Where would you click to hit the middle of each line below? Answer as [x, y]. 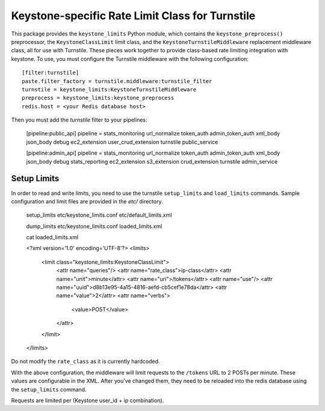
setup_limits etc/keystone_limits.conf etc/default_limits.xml [99, 215]
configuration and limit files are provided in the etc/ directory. [87, 201]
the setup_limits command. [49, 389]
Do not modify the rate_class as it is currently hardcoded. [85, 362]
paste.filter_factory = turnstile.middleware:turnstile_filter [117, 81]
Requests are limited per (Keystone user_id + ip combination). [88, 400]
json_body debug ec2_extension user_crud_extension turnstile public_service [122, 142]
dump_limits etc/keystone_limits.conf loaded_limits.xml [94, 226]
